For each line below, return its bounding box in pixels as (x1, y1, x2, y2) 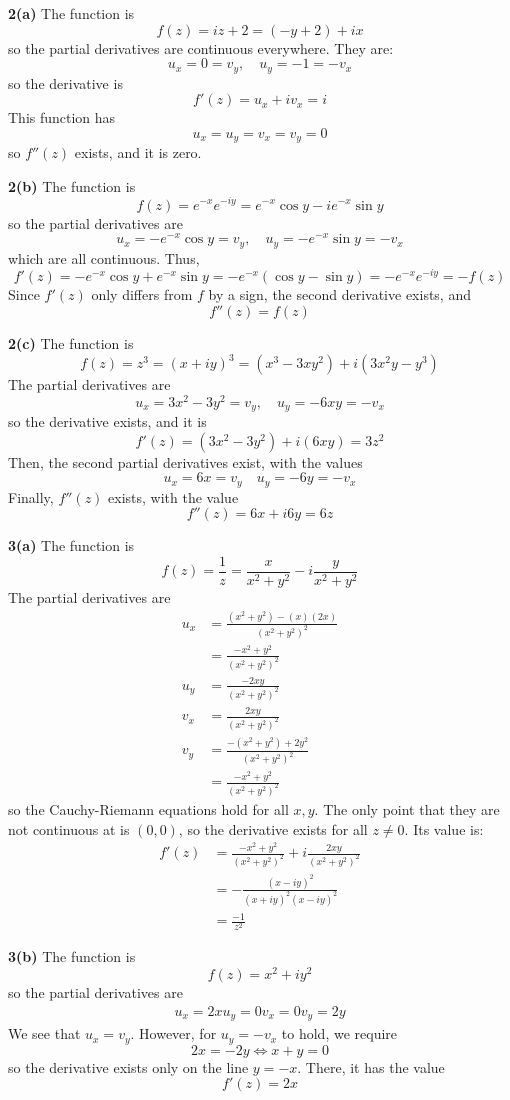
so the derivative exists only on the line (8, 1056, 249, 1077)
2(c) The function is (8, 332, 134, 353)
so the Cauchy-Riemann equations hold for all (8, 799, 289, 820)
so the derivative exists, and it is (8, 411, 207, 432)
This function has (8, 107, 116, 128)
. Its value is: (404, 818, 484, 839)
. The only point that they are (314, 799, 500, 820)
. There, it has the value (297, 1056, 445, 1077)
